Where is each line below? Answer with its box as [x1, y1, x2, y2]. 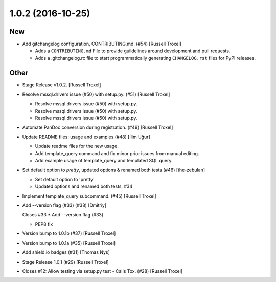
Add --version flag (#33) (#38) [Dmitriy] [22, 202, 107, 208]
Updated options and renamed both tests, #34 [35, 183, 133, 189]
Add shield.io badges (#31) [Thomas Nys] [22, 249, 110, 255]
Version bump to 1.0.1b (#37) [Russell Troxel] [22, 230, 116, 236]
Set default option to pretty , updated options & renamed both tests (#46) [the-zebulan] [22, 167, 205, 173]
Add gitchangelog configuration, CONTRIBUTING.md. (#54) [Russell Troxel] [22, 41, 181, 47]
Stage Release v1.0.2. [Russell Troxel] [22, 82, 101, 88]
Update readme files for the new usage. [35, 143, 119, 149]
